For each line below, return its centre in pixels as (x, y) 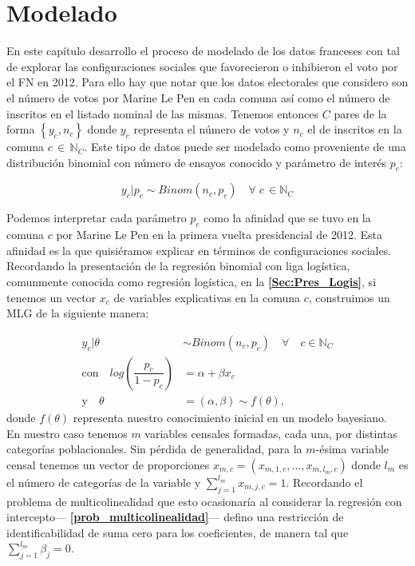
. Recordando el (324, 482)
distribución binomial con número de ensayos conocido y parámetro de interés (197, 162)
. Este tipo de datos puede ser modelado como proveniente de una (245, 147)
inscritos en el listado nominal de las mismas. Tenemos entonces (163, 113)
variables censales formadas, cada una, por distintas (271, 433)
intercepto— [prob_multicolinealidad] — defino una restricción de (175, 517)
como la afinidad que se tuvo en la (287, 218)
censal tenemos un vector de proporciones (108, 464)
